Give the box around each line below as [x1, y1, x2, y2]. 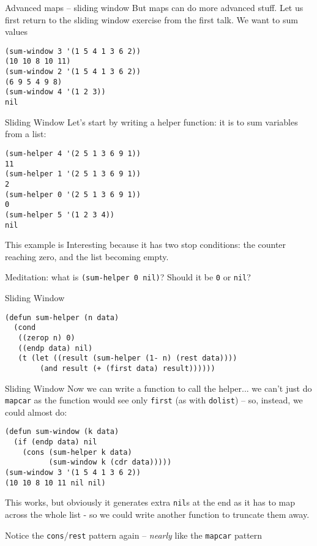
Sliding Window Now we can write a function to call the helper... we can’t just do [5, 381, 312, 394]
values [5, 25, 28, 38]
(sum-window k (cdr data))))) [48, 458, 172, 467]
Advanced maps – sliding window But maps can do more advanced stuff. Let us [5, 1, 304, 13]
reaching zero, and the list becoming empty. [5, 250, 169, 263]
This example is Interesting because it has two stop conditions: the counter [5, 238, 286, 251]
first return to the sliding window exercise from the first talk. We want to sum [5, 13, 298, 26]
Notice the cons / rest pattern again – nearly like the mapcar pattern [5, 528, 263, 541]
